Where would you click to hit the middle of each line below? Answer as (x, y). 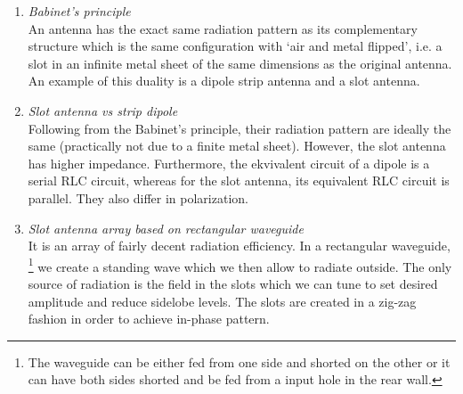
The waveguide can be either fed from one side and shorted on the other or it (239, 361)
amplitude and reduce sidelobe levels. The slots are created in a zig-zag (222, 301)
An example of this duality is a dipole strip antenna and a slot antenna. (224, 81)
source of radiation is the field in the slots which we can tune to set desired (233, 283)
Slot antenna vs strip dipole (103, 110)
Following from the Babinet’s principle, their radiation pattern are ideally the (240, 128)
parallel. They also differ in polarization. (138, 197)
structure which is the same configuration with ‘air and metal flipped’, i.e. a (235, 46)
